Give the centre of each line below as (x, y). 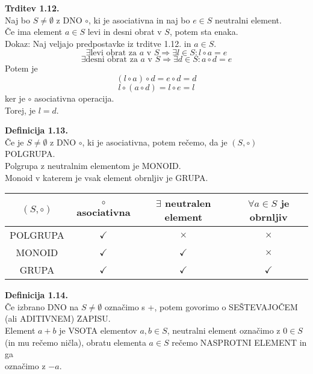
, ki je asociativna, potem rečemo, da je (155, 142)
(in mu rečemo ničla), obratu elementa (76, 342)
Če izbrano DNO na (42, 306)
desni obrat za (112, 60)
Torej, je (20, 110)
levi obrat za (114, 53)
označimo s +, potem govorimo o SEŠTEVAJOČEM (201, 306)
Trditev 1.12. (32, 8)
